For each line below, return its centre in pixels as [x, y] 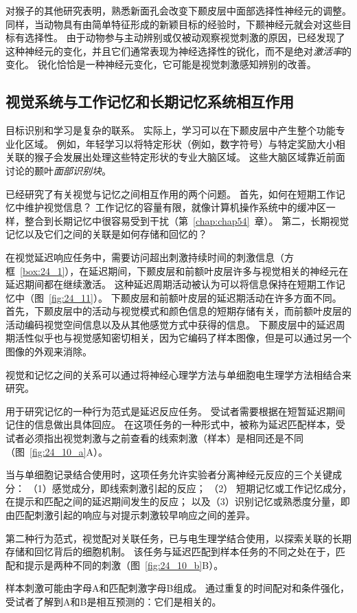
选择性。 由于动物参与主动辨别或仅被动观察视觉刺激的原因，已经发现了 [185, 37]
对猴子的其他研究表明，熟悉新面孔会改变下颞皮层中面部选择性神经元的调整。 [178, 10]
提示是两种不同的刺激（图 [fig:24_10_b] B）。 [124, 565]
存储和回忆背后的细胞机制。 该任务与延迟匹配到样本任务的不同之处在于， [171, 551]
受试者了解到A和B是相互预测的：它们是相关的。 [114, 601]
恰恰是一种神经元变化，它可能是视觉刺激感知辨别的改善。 [186, 64]
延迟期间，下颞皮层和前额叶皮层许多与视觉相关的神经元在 [219, 270]
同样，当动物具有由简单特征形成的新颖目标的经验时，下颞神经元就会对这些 [174, 24]
